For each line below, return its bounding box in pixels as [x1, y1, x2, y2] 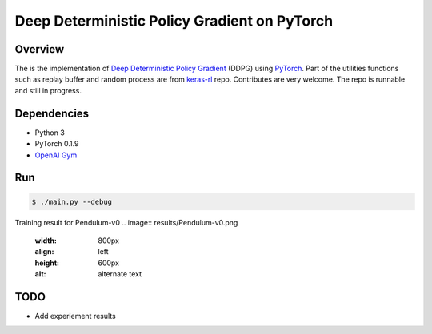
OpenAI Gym [34, 150, 78, 160]
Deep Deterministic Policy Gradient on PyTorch [14, 12, 334, 30]
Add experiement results [34, 311, 116, 320]
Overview [14, 42, 65, 56]
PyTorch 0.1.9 [34, 139, 79, 149]
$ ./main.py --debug [31, 197, 112, 206]
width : [34, 236, 58, 245]
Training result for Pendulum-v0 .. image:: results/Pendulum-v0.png [14, 217, 238, 227]
